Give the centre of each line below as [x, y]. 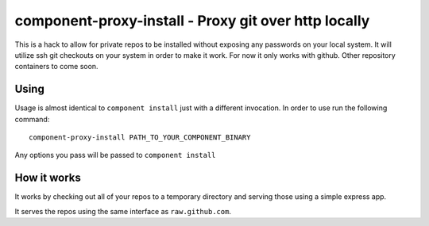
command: [32, 119]
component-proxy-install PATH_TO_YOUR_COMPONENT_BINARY [140, 138]
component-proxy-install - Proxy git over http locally [192, 21]
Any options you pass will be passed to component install [115, 155]
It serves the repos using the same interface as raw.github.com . [123, 211]
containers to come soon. [56, 67]
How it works [48, 178]
